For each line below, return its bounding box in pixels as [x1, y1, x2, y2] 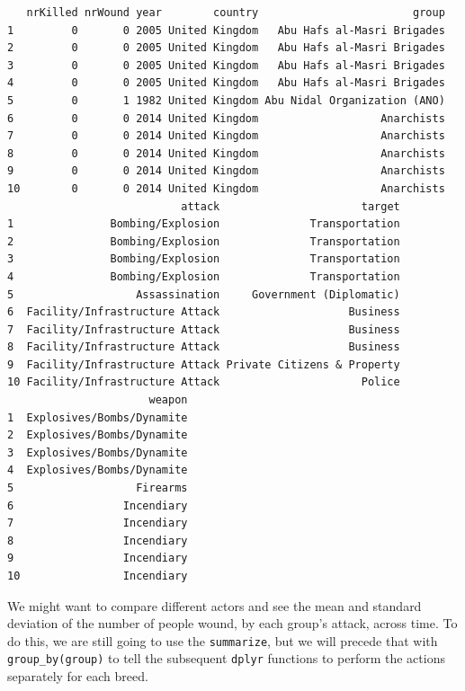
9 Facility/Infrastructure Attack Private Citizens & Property [7, 358, 400, 371]
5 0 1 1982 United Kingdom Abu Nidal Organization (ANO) [7, 93, 445, 107]
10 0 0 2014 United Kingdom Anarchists [7, 182, 445, 195]
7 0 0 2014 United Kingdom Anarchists [7, 129, 445, 143]
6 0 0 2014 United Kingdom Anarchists [7, 111, 445, 125]
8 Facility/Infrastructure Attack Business [7, 341, 400, 354]
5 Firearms [7, 482, 188, 495]
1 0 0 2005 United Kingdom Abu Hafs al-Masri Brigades [7, 23, 445, 37]
